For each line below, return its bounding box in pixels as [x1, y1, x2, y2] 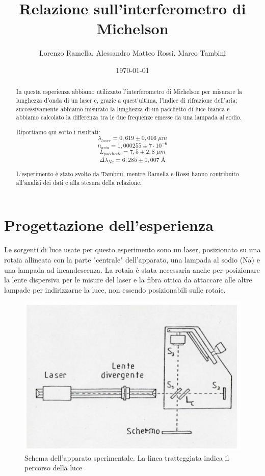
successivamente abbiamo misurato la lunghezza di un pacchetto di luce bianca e [16, 104, 230, 113]
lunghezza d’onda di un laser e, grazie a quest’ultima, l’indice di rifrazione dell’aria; [16, 96, 237, 104]
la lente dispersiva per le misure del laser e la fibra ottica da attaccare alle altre [4, 274, 252, 285]
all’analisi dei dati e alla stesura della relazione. [16, 178, 142, 186]
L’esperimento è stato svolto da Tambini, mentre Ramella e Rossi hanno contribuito [16, 170, 239, 178]
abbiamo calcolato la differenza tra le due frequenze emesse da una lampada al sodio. [16, 113, 242, 122]
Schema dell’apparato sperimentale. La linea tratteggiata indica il [24, 452, 229, 463]
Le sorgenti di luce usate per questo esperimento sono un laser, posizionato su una [4, 244, 261, 255]
